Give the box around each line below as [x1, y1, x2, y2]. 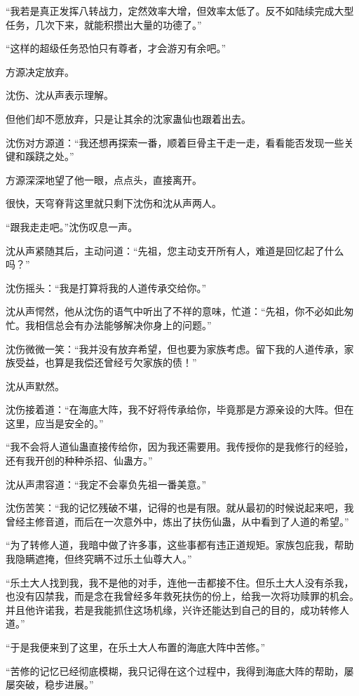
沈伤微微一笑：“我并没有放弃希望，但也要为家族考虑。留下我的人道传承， [6, 341, 344, 356]
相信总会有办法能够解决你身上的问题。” [34, 317, 212, 332]
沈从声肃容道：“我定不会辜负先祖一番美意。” [6, 476, 207, 491]
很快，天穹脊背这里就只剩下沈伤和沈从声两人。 [6, 196, 222, 210]
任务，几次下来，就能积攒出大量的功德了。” [6, 17, 202, 32]
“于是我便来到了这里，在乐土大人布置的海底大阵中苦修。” [6, 640, 266, 654]
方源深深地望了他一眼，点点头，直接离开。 [6, 172, 202, 187]
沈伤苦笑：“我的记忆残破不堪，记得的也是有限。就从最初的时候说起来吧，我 [6, 500, 354, 515]
